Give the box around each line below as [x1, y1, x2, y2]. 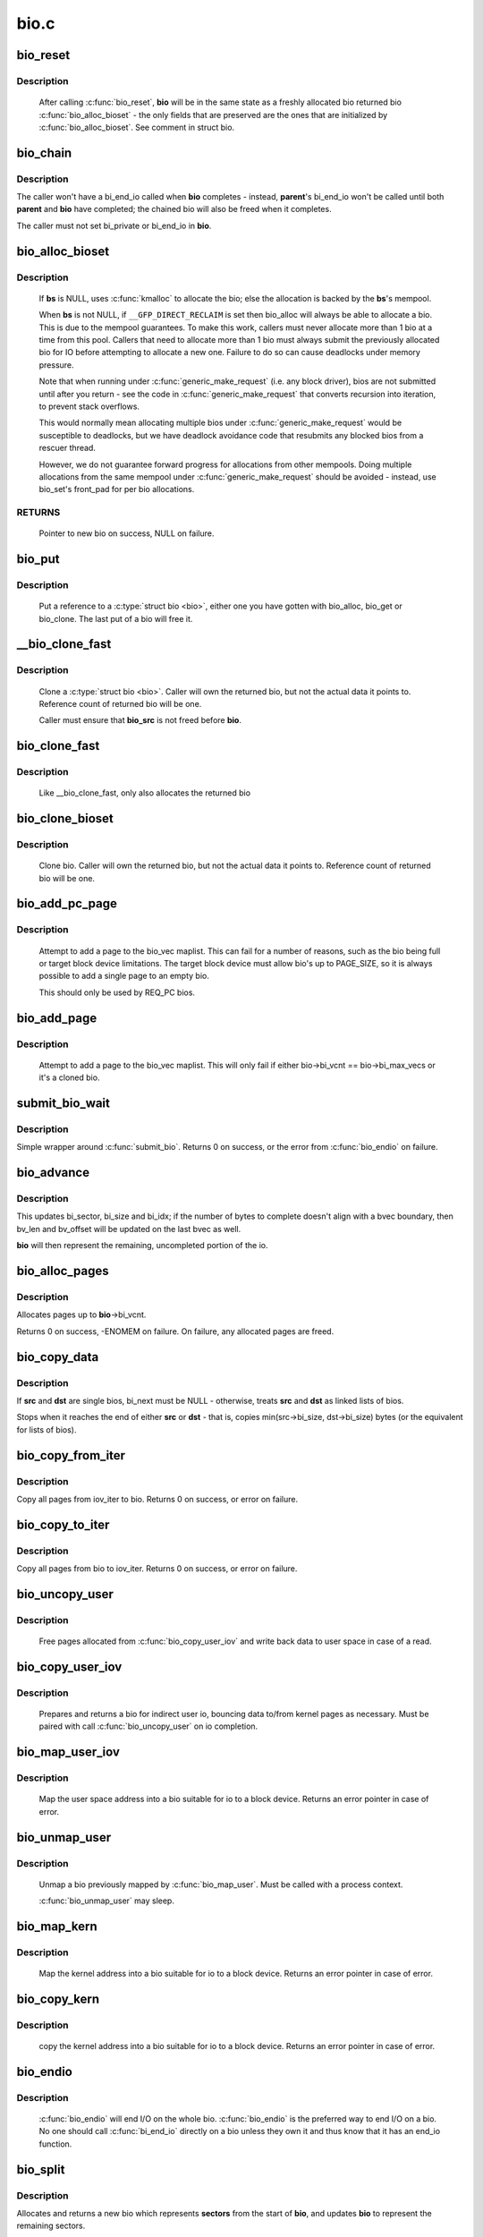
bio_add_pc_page [16, 896, 118, 912]
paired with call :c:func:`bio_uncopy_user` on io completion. [38, 1721, 258, 1731]
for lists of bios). [16, 1424, 77, 1435]
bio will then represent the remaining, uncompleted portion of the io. [16, 1240, 268, 1251]
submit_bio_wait [16, 1095, 111, 1110]
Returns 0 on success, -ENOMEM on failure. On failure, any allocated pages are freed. [16, 1325, 335, 1337]
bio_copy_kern [16, 1991, 100, 2006]
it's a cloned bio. [38, 1072, 100, 1083]
